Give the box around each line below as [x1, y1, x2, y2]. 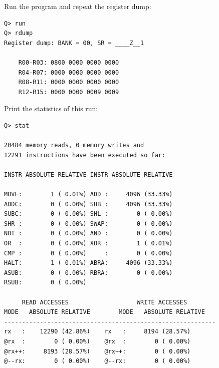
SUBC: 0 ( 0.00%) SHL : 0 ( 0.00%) [4, 210, 173, 218]
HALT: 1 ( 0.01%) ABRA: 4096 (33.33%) [4, 259, 173, 267]
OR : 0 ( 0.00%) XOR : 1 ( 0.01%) [4, 240, 173, 247]
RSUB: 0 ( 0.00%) [4, 279, 87, 286]
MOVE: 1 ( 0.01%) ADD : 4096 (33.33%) [4, 191, 173, 198]
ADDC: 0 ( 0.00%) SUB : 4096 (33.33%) [4, 200, 173, 208]
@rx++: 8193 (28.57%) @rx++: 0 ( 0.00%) [4, 347, 191, 355]
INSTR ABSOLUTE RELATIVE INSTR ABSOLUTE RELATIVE [4, 171, 173, 178]
